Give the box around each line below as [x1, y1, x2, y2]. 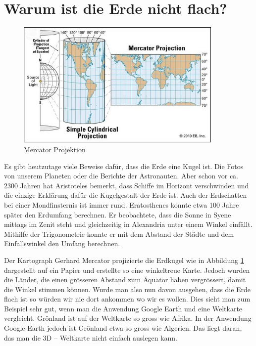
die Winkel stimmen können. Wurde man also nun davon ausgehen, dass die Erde [4, 284, 251, 294]
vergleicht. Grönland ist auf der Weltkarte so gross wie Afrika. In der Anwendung [4, 313, 252, 323]
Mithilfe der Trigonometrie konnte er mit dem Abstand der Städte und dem [4, 228, 234, 239]
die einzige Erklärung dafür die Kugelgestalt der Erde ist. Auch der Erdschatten [4, 190, 247, 200]
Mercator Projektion [24, 144, 86, 154]
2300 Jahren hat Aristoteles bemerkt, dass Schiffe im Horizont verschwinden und [4, 180, 249, 190]
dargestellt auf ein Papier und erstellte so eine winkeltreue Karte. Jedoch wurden [4, 264, 250, 275]
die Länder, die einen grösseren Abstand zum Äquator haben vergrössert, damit [4, 274, 246, 285]
